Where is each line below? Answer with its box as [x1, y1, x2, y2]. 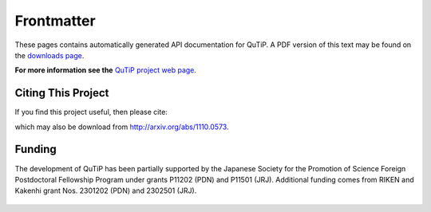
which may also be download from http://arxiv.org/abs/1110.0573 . [14, 122, 229, 132]
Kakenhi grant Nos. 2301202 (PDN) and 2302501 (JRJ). [14, 186, 197, 195]
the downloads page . [14, 50, 85, 60]
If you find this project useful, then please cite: [14, 108, 168, 117]
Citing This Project [14, 86, 109, 100]
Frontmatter [14, 12, 96, 29]
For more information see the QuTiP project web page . [14, 65, 197, 75]
